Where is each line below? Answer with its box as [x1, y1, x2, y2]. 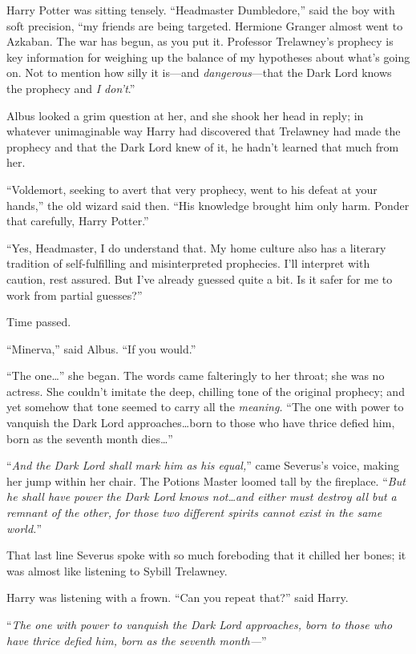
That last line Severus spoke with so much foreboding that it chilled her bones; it [6, 547, 406, 563]
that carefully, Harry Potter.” [6, 212, 149, 229]
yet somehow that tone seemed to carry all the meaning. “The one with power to [6, 398, 404, 415]
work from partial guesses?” [6, 286, 143, 303]
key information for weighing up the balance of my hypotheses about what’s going [6, 48, 410, 65]
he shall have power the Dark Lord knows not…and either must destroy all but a [6, 488, 397, 505]
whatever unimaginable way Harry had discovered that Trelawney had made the [6, 123, 401, 139]
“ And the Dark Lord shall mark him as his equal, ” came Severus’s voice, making [6, 457, 399, 474]
